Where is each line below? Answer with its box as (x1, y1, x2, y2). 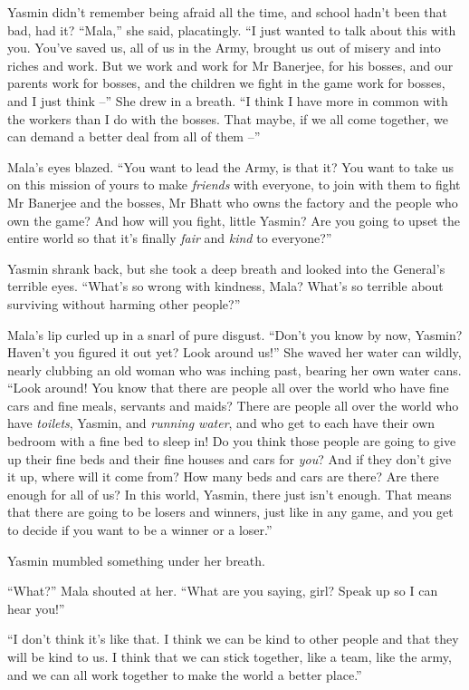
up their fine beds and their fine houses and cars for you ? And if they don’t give (7, 449, 452, 468)
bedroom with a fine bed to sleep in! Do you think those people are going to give (7, 432, 456, 451)
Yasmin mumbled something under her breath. (7, 550, 265, 569)
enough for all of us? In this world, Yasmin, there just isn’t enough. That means (7, 484, 452, 503)
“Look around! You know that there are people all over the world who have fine (7, 378, 449, 397)
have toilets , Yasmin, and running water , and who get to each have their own (7, 413, 435, 432)
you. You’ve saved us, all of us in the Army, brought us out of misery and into (7, 38, 441, 57)
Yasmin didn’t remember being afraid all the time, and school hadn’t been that (7, 3, 448, 21)
